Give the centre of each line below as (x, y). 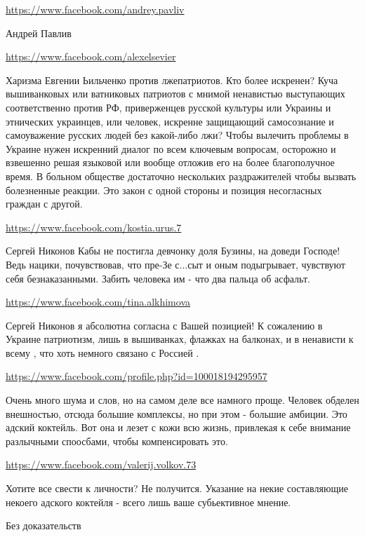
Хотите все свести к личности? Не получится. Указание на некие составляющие (177, 488)
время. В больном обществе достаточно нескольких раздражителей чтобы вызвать (181, 176)
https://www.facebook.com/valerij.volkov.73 (101, 464)
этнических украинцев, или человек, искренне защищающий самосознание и (170, 121)
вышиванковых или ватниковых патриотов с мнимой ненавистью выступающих (175, 94)
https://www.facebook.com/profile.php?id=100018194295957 (137, 376)
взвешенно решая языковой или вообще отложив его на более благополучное (170, 162)
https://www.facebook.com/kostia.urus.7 (94, 227)
